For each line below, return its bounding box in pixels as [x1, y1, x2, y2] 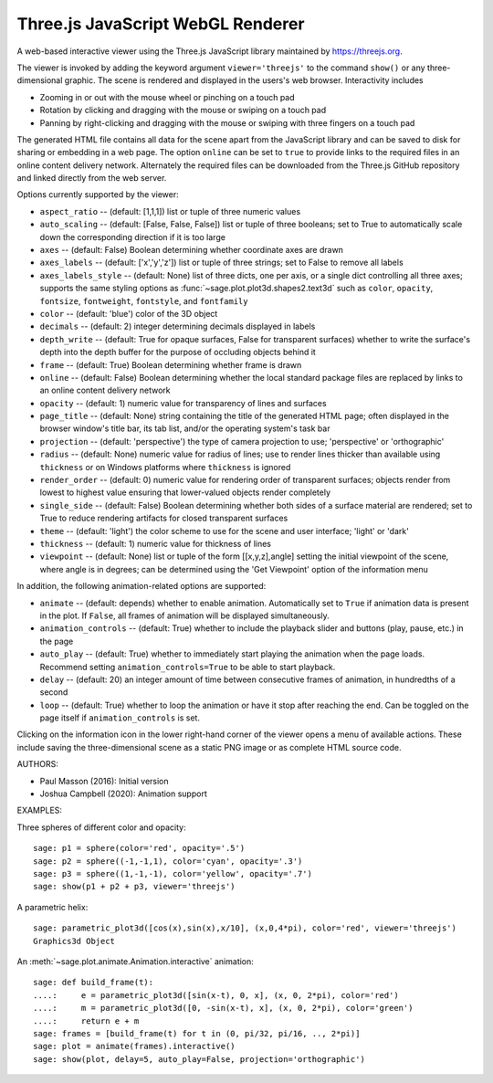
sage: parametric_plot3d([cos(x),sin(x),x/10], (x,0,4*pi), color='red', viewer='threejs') [33, 923, 456, 933]
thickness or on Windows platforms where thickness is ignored [39, 461, 291, 472]
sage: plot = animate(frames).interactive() [33, 1041, 236, 1052]
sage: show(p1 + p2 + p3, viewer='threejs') [33, 881, 236, 892]
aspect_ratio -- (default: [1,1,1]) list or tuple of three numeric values [39, 205, 301, 216]
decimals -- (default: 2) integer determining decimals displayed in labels [39, 321, 316, 332]
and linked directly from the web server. [16, 173, 167, 184]
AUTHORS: [16, 759, 58, 770]
